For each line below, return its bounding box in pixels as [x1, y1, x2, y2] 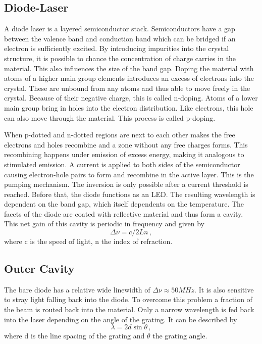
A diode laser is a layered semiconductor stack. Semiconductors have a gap [4, 23, 235, 34]
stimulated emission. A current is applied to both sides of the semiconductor [4, 159, 240, 169]
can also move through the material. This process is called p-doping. [4, 112, 216, 123]
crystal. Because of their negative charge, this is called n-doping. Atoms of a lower [4, 92, 258, 103]
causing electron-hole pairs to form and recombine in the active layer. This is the [4, 169, 254, 179]
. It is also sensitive [194, 284, 254, 294]
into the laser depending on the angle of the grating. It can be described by [4, 314, 237, 324]
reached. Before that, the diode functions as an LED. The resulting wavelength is [4, 188, 255, 199]
